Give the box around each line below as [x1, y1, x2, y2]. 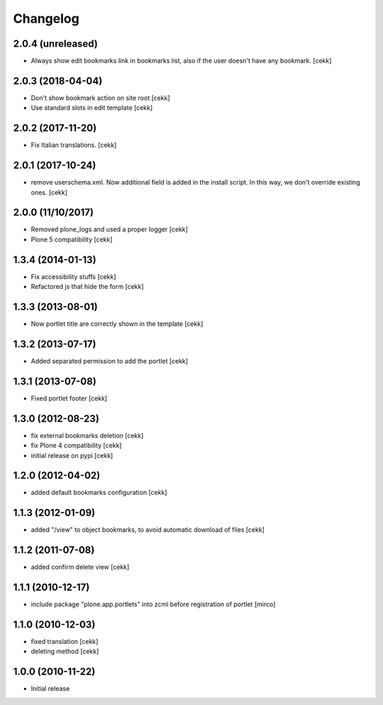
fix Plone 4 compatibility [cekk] [30, 441, 122, 450]
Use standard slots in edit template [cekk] [30, 104, 153, 112]
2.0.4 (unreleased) [13, 38, 99, 50]
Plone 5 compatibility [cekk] [30, 235, 113, 244]
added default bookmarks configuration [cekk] [30, 488, 167, 497]
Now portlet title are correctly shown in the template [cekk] [30, 319, 204, 328]
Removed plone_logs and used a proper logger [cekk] [30, 225, 188, 234]
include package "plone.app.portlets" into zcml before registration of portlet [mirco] [30, 600, 276, 608]
